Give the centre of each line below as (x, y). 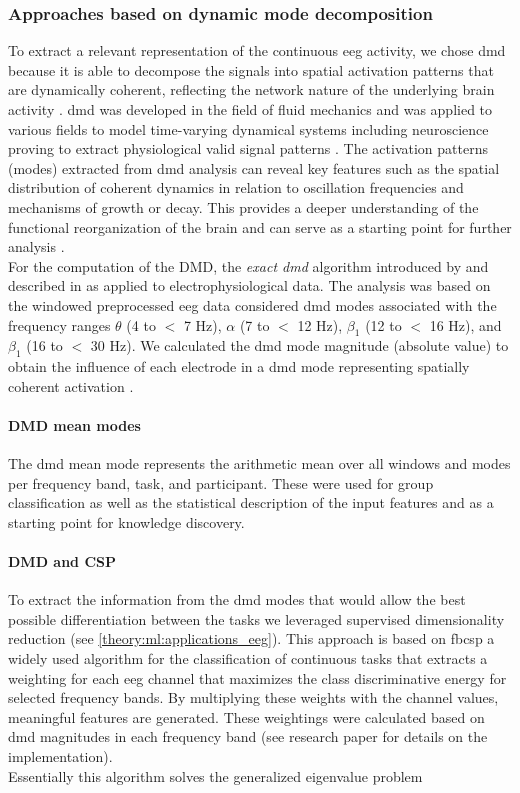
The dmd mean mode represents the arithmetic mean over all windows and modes (259, 463)
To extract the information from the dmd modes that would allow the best (237, 599)
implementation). (60, 756)
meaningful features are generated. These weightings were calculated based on (246, 716)
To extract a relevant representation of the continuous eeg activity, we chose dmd (257, 50)
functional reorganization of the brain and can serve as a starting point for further (260, 226)
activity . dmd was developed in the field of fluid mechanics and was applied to (250, 109)
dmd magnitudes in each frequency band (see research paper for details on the (248, 736)
